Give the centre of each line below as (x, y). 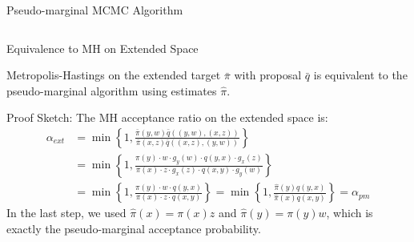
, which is (350, 213)
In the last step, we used (66, 213)
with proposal (268, 75)
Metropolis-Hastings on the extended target (114, 75)
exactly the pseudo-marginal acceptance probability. (134, 228)
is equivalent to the (360, 75)
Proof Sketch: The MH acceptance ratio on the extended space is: (167, 117)
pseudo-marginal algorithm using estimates (112, 90)
